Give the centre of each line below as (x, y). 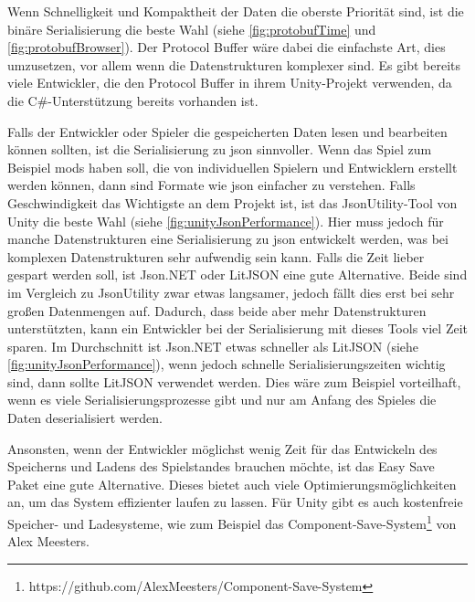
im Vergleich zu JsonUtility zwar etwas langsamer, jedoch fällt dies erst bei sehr (231, 292)
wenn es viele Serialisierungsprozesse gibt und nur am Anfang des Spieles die (222, 400)
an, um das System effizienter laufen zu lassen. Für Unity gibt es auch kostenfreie (235, 502)
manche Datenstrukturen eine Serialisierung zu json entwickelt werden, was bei (228, 239)
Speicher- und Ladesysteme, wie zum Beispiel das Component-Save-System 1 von (232, 522)
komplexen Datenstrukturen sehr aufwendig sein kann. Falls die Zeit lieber (216, 256)
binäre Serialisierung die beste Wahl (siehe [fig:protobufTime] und (192, 29)
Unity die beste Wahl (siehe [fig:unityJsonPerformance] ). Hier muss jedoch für (226, 221)
